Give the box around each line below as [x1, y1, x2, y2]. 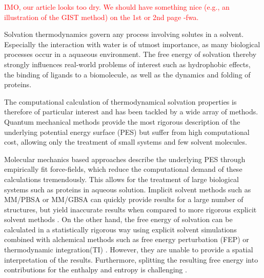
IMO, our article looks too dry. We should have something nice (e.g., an [4, 2, 230, 12]
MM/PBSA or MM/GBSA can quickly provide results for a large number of [4, 194, 243, 205]
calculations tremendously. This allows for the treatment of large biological [4, 173, 239, 184]
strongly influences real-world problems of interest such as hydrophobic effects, [4, 58, 251, 69]
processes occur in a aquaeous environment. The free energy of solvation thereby [4, 49, 257, 59]
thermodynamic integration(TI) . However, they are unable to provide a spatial [4, 244, 253, 255]
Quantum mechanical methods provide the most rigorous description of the [4, 116, 240, 127]
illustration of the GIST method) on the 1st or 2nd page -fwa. [4, 11, 199, 22]
